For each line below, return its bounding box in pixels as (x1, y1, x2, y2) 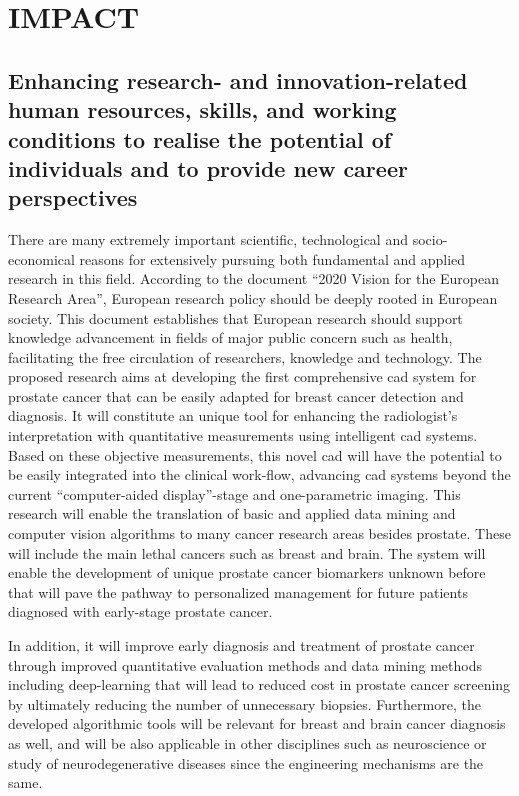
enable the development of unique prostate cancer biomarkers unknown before (8, 562, 486, 583)
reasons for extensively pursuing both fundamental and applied (79, 248, 466, 269)
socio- (412, 229, 448, 250)
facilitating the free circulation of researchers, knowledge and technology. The (8, 346, 482, 367)
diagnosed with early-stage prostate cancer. (8, 601, 273, 622)
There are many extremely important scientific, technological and (8, 229, 408, 250)
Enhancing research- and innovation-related (8, 64, 468, 95)
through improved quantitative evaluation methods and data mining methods (8, 654, 482, 675)
